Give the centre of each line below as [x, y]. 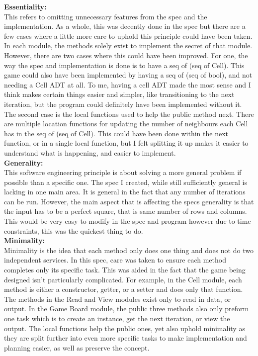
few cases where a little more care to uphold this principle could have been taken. [128, 36]
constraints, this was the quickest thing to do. [74, 230]
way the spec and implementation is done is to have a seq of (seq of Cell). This [124, 65]
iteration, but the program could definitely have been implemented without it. [123, 104]
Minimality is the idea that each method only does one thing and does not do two [129, 250]
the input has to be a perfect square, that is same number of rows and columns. [126, 211]
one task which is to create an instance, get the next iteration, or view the [117, 318]
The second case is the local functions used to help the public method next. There [129, 114]
